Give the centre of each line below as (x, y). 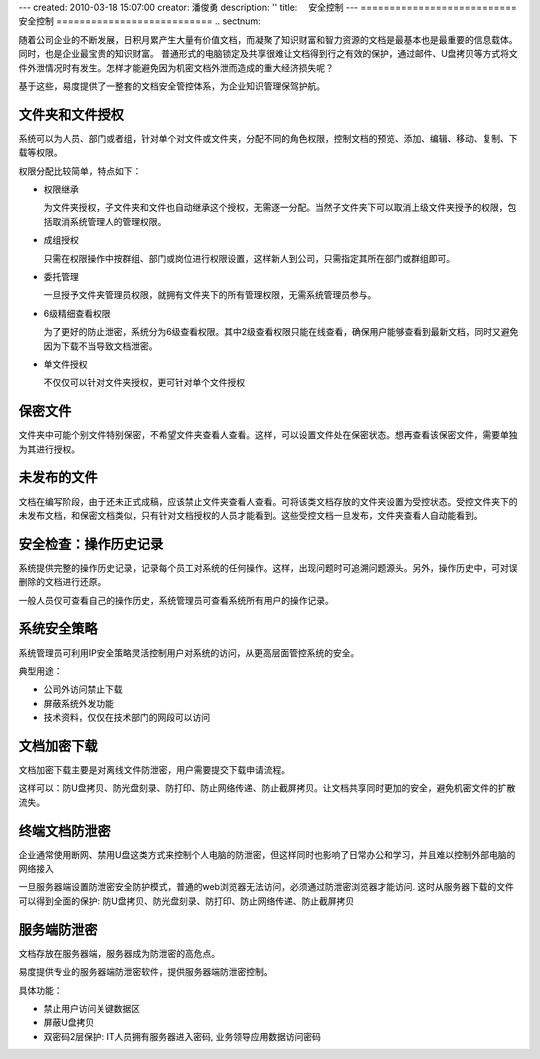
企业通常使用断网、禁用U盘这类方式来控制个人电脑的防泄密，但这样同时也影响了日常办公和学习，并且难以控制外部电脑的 (267, 854)
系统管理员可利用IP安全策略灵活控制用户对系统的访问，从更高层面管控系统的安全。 (189, 652)
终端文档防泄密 (64, 830)
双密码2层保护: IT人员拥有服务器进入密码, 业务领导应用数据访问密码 (182, 1036)
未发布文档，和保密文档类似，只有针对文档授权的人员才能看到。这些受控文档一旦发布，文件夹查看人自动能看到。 (250, 515)
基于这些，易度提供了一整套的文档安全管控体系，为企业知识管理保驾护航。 (171, 86)
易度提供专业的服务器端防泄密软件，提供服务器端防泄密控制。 (145, 972)
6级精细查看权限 (77, 313)
